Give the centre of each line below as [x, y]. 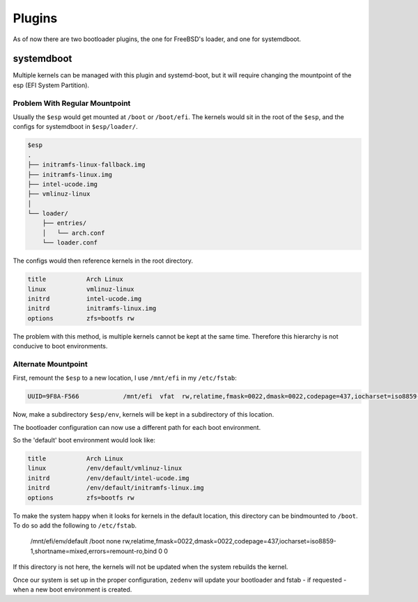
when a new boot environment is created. [72, 589]
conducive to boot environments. [60, 346]
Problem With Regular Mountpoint [72, 103]
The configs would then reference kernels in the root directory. [103, 261]
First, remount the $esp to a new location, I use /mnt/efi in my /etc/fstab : [125, 378]
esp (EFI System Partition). [51, 85]
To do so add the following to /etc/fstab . [75, 525]
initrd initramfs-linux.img [92, 309]
